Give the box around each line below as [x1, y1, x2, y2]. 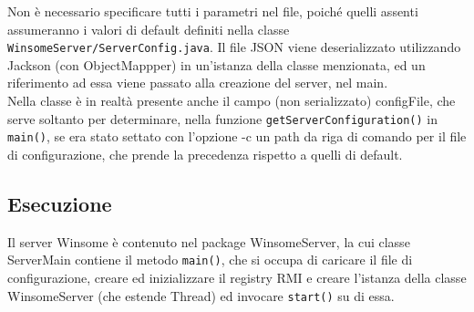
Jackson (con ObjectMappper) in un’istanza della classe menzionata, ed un [7, 55, 426, 74]
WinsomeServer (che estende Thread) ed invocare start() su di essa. [7, 286, 395, 305]
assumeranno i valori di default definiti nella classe [7, 19, 290, 38]
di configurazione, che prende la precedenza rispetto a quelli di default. [7, 144, 403, 163]
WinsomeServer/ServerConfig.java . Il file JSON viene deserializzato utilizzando [7, 37, 461, 57]
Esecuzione [7, 189, 112, 217]
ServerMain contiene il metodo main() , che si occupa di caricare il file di [7, 250, 413, 269]
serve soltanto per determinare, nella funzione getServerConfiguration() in [7, 109, 438, 128]
